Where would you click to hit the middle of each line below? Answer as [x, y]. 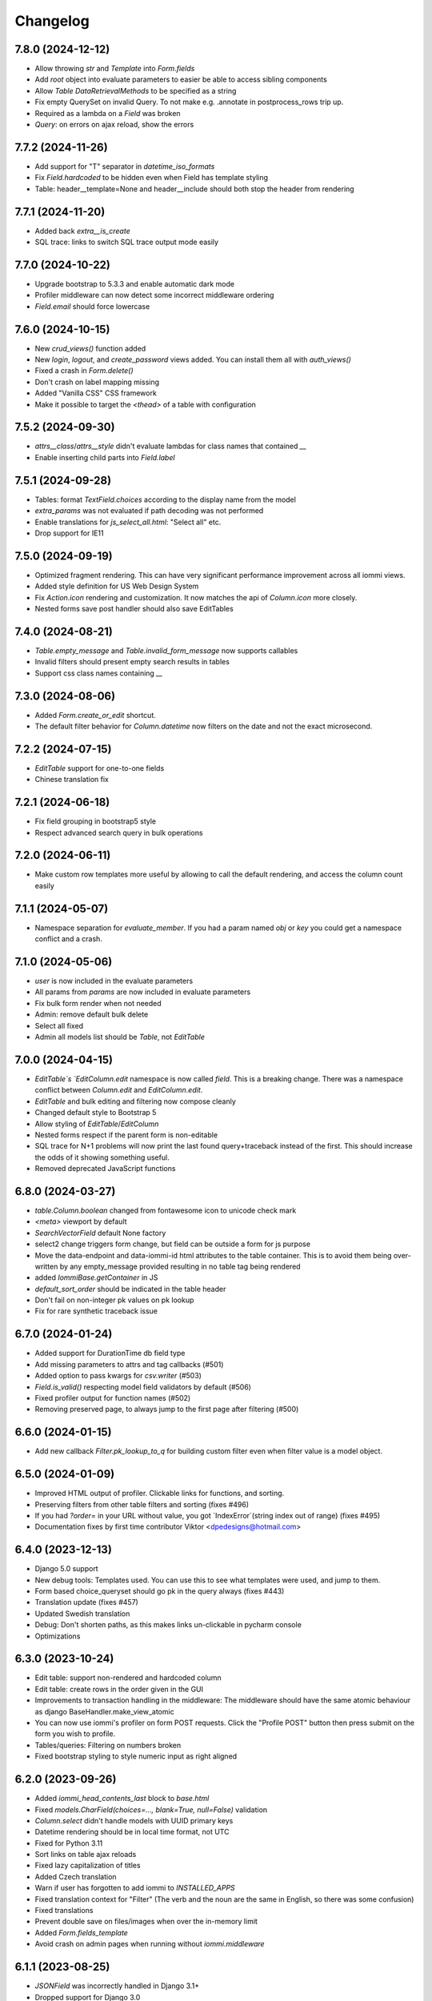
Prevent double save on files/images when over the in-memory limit [146, 1922]
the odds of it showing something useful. [102, 1157]
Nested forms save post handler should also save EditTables [134, 609]
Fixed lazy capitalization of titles [88, 1866]
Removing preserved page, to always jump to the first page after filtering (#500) [167, 1410]
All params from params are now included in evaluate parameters [143, 992]
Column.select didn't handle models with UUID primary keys [134, 1820]
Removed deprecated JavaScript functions [105, 1169]
